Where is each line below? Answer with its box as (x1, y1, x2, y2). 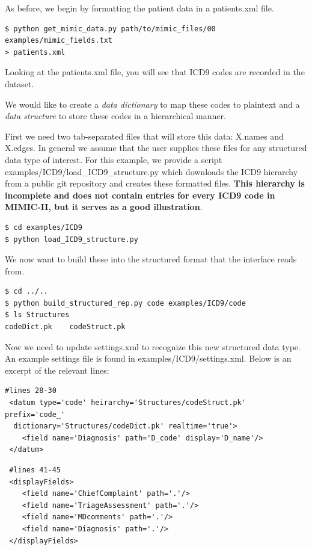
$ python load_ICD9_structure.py (5, 235, 138, 244)
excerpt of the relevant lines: (5, 363, 109, 376)
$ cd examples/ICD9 (5, 223, 82, 232)
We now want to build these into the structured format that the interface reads (5, 253, 297, 265)
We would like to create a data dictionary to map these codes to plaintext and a (5, 97, 300, 110)
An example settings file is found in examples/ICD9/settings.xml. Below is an (5, 352, 292, 365)
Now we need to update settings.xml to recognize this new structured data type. (5, 340, 301, 353)
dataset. (5, 77, 34, 90)
